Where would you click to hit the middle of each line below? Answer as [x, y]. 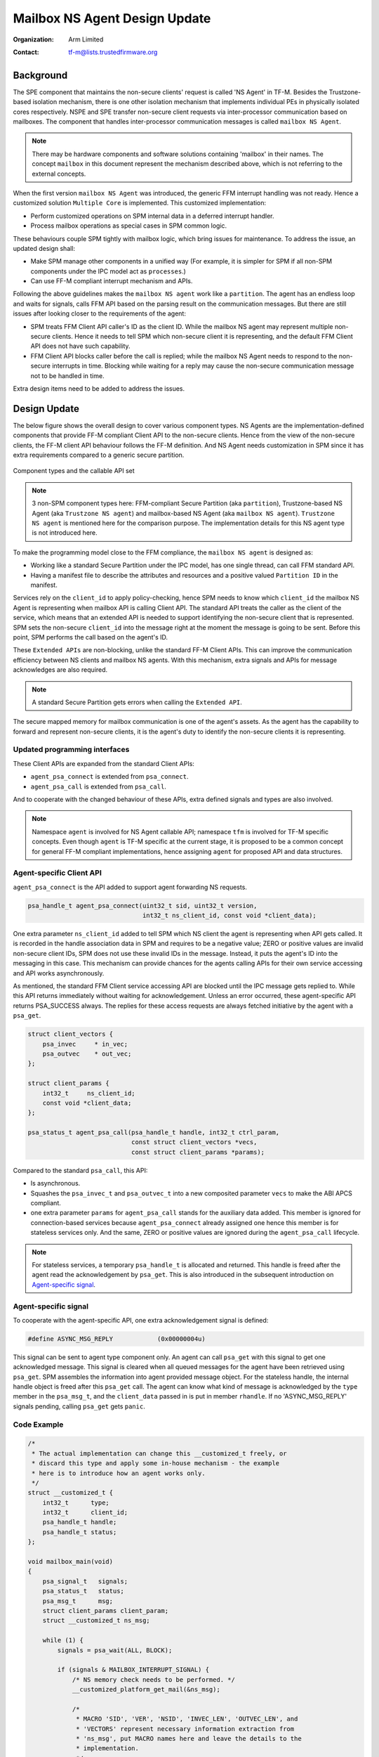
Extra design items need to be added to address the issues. [99, 389]
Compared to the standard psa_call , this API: [80, 1170]
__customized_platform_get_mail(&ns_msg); [146, 1690]
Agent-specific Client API [57, 873]
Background [40, 75]
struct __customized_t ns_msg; [96, 1621]
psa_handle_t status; [80, 1532]
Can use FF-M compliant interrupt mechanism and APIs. [112, 281]
